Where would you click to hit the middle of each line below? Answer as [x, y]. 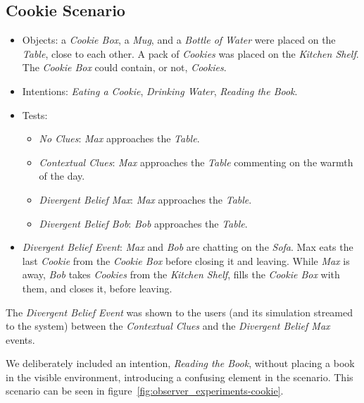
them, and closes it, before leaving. [97, 288]
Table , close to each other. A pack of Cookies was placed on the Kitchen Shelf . [190, 53]
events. [20, 339]
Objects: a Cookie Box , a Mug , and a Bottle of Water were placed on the [179, 40]
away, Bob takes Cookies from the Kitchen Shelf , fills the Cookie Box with [181, 274]
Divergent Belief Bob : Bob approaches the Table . [143, 223]
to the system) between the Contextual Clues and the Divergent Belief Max [168, 326]
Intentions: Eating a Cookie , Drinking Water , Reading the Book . [160, 91]
